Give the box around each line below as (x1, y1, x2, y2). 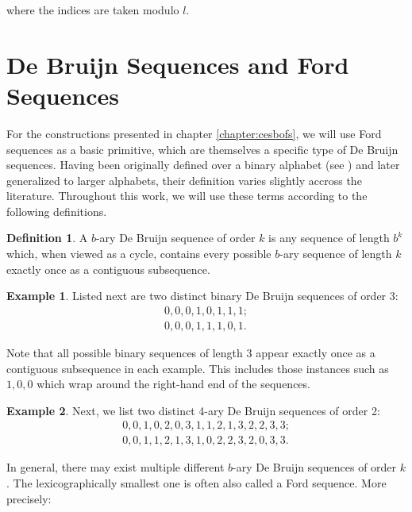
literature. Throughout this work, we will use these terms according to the (6, 187, 368, 204)
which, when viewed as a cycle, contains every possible (6, 245, 271, 262)
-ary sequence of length (279, 245, 392, 262)
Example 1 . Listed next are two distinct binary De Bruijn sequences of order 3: (6, 287, 399, 304)
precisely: (6, 490, 52, 506)
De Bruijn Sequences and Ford (6, 48, 349, 80)
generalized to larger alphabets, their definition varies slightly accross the (6, 171, 362, 188)
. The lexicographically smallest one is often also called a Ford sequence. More (6, 474, 387, 491)
